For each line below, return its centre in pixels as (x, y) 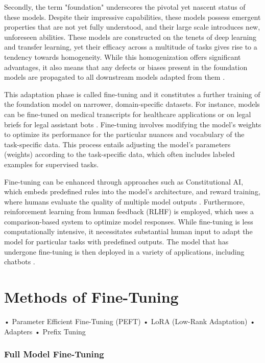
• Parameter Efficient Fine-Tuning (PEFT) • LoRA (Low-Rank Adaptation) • (130, 321)
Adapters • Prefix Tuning (45, 331)
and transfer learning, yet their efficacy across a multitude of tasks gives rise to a (131, 47)
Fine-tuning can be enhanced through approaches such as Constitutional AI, (124, 181)
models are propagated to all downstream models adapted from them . (115, 77)
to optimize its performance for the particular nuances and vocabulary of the (124, 134)
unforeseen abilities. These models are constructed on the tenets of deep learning (130, 37)
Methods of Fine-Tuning (91, 297)
